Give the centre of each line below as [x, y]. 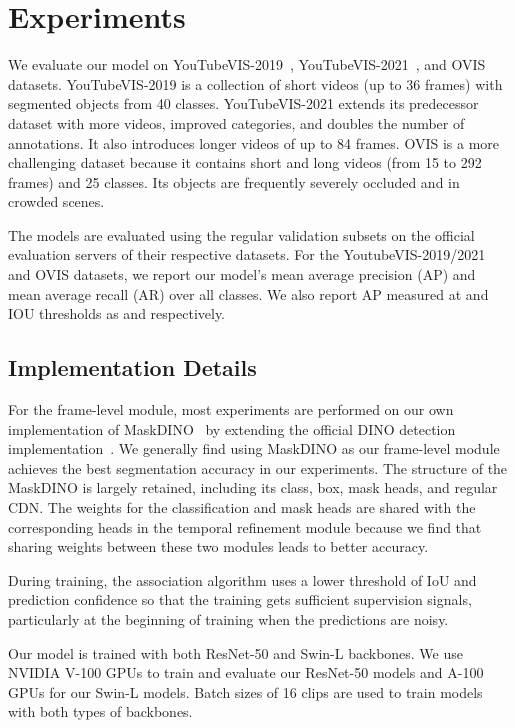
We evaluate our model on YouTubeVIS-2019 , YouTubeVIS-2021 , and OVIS [247, 64]
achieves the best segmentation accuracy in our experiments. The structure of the [258, 467]
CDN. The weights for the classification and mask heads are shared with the [242, 507]
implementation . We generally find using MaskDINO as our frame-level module [254, 448]
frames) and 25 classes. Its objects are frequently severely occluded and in [234, 181]
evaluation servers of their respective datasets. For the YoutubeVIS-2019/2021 [247, 254]
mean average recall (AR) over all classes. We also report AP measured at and [248, 293]
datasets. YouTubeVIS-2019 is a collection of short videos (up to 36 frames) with [255, 83]
